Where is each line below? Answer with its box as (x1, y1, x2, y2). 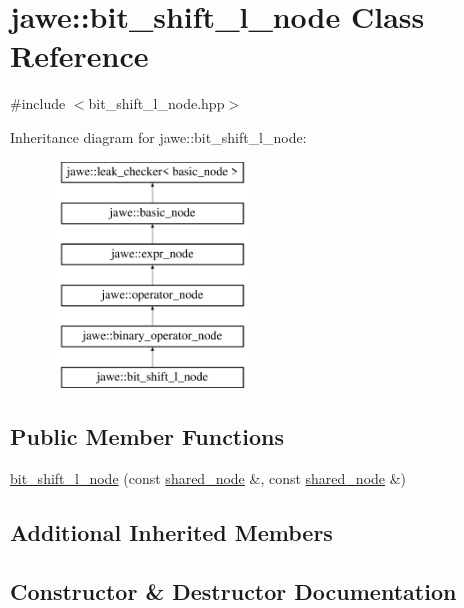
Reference (10, 35, 149, 76)
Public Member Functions (10, 421, 284, 452)
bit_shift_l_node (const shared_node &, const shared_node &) (10, 468, 407, 489)
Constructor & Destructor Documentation (10, 575, 457, 606)
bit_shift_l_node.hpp (88, 93, 225, 114)
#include (10, 93, 66, 114)
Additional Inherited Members (10, 517, 333, 548)
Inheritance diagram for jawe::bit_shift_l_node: (10, 126, 307, 147)
